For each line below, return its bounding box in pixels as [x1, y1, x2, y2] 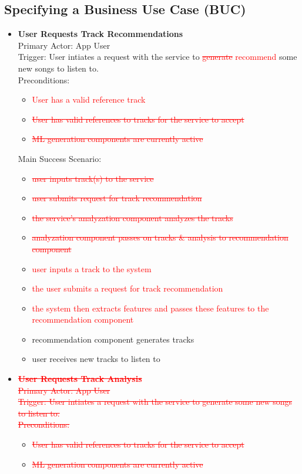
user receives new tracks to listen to [32, 353, 160, 365]
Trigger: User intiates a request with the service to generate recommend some [18, 50, 297, 63]
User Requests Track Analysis [18, 373, 142, 385]
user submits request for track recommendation [32, 192, 202, 204]
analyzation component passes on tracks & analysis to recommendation [32, 231, 288, 243]
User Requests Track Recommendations [18, 28, 183, 40]
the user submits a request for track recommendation [32, 282, 223, 294]
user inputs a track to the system [32, 262, 152, 275]
